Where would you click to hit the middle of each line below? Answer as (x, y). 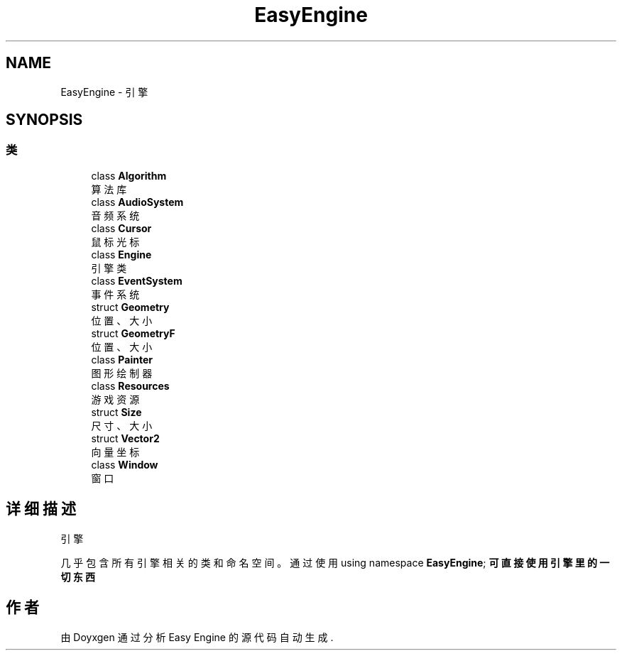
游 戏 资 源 (115, 399)
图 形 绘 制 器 (122, 373)
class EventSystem (137, 280)
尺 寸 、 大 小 (122, 425)
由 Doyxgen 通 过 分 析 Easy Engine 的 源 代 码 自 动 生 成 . (197, 637)
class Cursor (121, 228)
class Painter (122, 359)
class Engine (121, 254)
